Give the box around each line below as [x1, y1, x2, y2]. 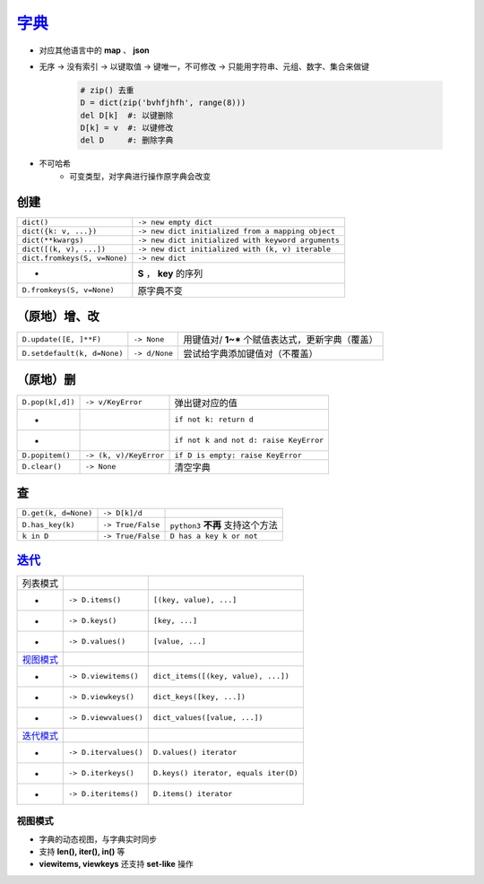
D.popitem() [22, 450, 71, 460]
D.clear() [22, 462, 63, 472]
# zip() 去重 [80, 85, 134, 95]
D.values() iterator [152, 748, 238, 758]
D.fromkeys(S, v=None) [22, 285, 116, 295]
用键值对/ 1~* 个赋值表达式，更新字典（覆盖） [183, 334, 378, 346]
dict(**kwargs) [22, 235, 84, 245]
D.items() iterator [152, 789, 233, 799]
